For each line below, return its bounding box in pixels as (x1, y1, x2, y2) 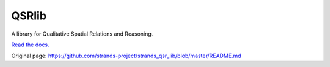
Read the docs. (11, 41, 50, 48)
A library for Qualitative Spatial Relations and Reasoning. (11, 30, 153, 37)
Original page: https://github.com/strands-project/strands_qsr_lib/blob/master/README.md (11, 52, 241, 60)
